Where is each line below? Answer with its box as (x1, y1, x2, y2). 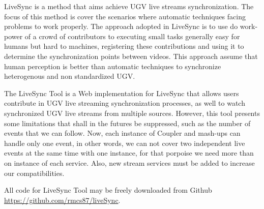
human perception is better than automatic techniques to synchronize (4, 61, 221, 71)
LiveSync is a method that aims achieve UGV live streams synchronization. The (4, 1, 254, 11)
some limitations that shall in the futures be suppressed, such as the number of (4, 117, 251, 128)
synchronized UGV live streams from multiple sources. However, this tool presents (4, 107, 260, 118)
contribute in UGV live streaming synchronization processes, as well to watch (4, 98, 245, 108)
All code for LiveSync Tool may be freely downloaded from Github (4, 185, 212, 195)
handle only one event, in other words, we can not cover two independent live (4, 137, 245, 148)
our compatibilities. (4, 167, 65, 178)
